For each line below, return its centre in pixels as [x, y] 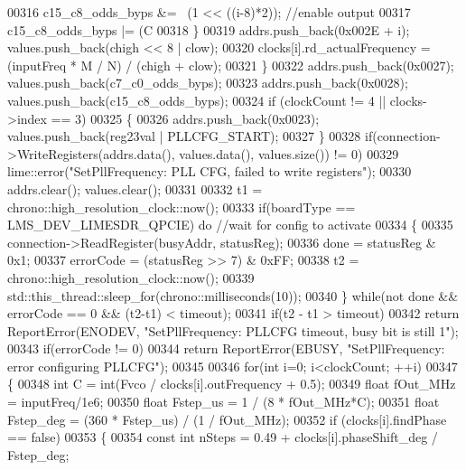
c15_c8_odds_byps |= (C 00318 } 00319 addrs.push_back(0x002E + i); [209, 29]
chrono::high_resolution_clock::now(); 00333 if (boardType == [182, 207]
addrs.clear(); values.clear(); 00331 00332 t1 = [135, 188]
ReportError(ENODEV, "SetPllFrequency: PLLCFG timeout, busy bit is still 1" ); [233, 330]
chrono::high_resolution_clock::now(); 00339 [131, 277]
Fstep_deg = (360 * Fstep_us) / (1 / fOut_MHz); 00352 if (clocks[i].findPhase [227, 419]
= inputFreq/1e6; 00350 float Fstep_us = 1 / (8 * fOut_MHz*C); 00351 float [224, 402]
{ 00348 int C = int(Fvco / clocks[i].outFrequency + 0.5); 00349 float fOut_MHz [232, 384]
